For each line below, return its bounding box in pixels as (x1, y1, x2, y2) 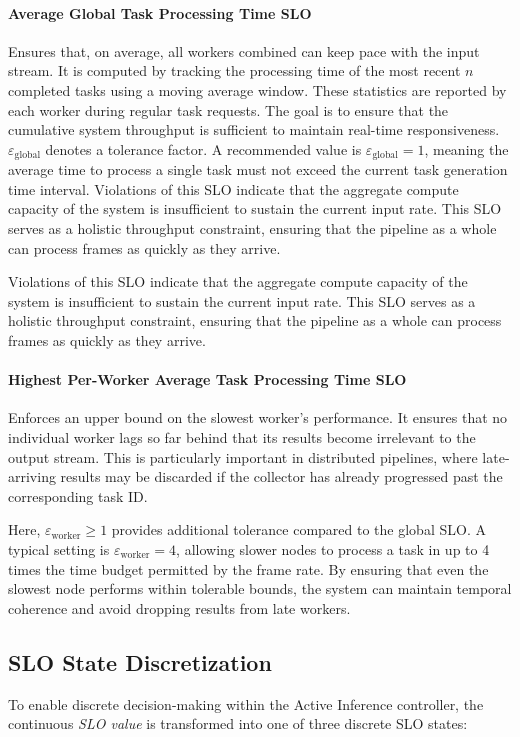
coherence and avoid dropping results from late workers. (8, 597, 351, 618)
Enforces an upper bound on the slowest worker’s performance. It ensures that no (8, 407, 508, 428)
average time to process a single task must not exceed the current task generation (8, 159, 508, 180)
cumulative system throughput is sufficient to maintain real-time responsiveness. (8, 119, 500, 140)
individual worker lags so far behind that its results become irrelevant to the (8, 426, 476, 447)
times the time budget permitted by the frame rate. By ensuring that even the (8, 558, 489, 579)
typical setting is (8, 538, 110, 559)
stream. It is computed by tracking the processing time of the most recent (8, 60, 461, 81)
